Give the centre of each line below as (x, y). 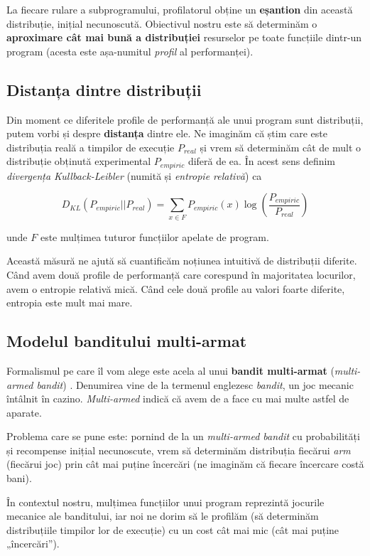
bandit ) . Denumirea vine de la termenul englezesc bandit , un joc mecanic (195, 384)
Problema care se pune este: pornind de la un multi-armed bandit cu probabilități (183, 436)
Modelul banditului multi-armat (127, 341)
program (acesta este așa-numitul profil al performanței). (130, 51)
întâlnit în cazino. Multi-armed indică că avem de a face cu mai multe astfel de (178, 399)
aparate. (24, 412)
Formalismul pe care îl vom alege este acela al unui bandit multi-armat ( (170, 370)
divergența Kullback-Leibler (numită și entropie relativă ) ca (134, 175)
